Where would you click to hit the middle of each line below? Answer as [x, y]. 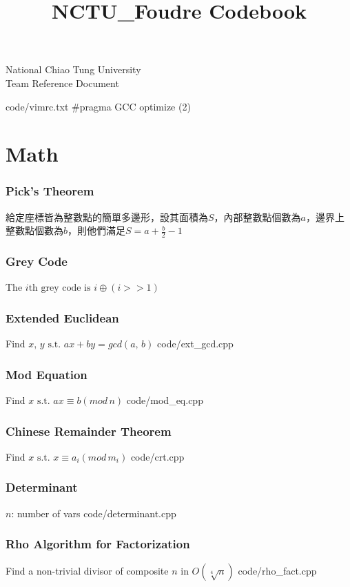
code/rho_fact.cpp [277, 571]
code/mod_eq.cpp [165, 400]
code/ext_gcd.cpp [195, 344]
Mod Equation [47, 374]
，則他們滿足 [97, 230]
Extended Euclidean [62, 317]
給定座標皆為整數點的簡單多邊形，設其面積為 [107, 216]
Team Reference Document [62, 83]
